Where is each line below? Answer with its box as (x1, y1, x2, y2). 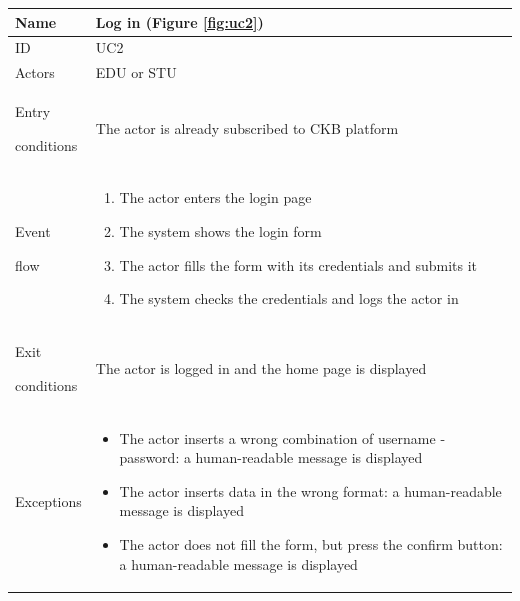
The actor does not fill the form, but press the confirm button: (119, 533, 503, 554)
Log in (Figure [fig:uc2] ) (95, 11, 264, 32)
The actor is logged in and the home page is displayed (95, 357, 427, 378)
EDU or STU (95, 62, 177, 83)
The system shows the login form (119, 221, 322, 242)
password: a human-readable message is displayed (119, 447, 423, 468)
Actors (15, 62, 55, 83)
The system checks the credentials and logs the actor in (119, 288, 459, 309)
